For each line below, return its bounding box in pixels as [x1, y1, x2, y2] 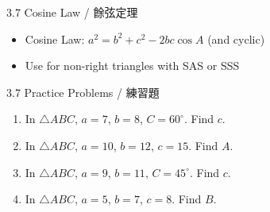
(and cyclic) [207, 30, 265, 47]
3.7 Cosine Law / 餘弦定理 [6, 4, 138, 20]
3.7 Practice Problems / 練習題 [6, 83, 160, 100]
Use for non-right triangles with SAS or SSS [25, 57, 240, 74]
